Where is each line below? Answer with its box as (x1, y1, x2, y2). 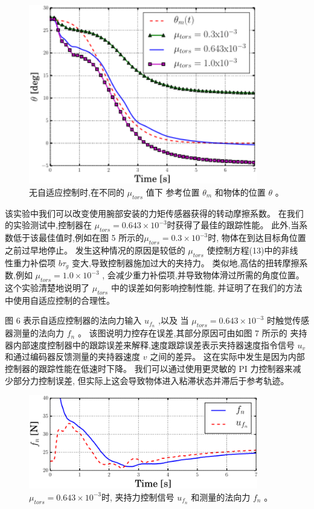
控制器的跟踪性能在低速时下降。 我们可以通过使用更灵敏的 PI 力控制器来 (5, 362, 293, 374)
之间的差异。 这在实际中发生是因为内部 (150, 350, 305, 363)
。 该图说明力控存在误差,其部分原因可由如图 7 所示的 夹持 (77, 327, 307, 339)
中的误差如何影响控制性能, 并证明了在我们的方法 (111, 281, 303, 293)
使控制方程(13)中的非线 (207, 243, 298, 256)
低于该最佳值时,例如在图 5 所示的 (13, 231, 144, 244)
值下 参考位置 (146, 185, 200, 198)
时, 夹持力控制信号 (101, 490, 175, 503)
